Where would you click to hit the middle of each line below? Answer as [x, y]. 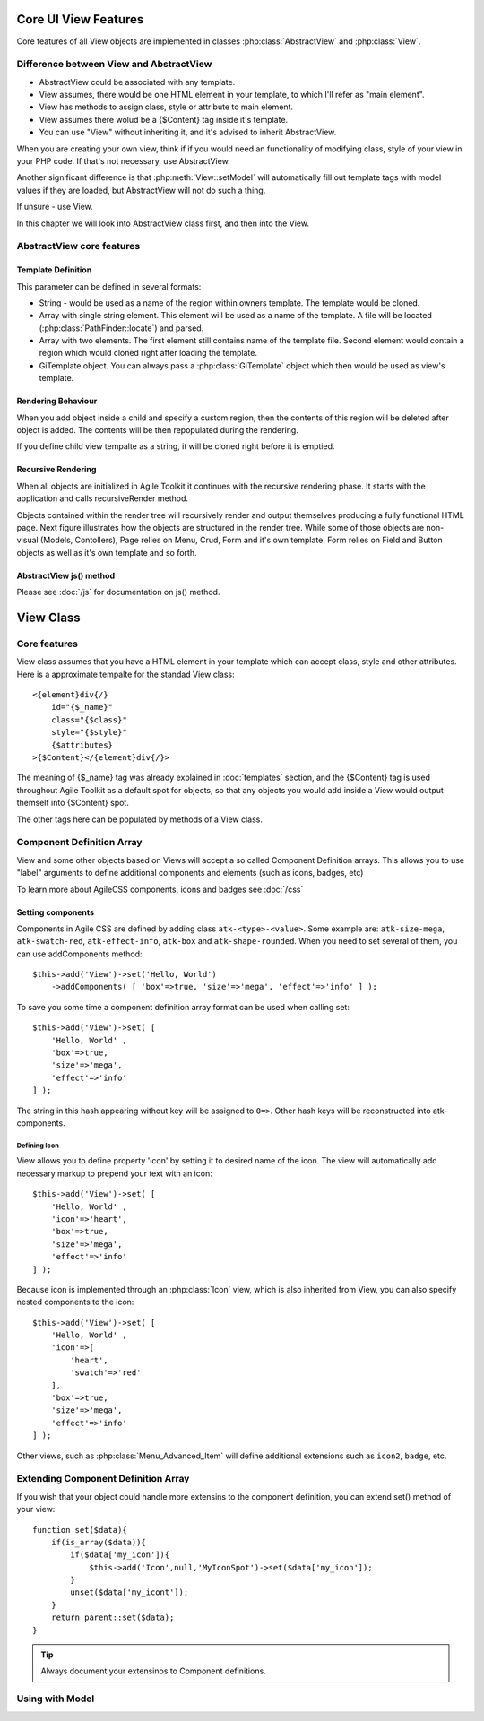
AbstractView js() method [66, 575]
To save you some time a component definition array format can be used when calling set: [183, 1007]
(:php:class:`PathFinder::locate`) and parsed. [121, 328]
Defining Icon [38, 1146]
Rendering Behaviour [57, 401]
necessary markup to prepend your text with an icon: [114, 1173]
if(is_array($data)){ [99, 1542]
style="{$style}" [89, 732]
